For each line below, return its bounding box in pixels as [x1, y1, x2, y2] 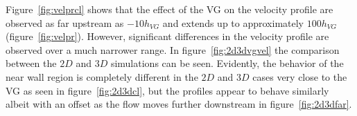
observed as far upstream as [6, 15, 124, 30]
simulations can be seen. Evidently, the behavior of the [110, 56, 344, 70]
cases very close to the [252, 69, 347, 84]
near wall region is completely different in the [6, 69, 198, 84]
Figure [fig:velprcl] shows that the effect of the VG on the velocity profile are [6, 2, 333, 16]
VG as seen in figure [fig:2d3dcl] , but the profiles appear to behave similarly [6, 83, 329, 97]
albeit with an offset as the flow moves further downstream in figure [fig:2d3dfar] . [6, 97, 352, 111]
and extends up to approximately [162, 15, 304, 30]
